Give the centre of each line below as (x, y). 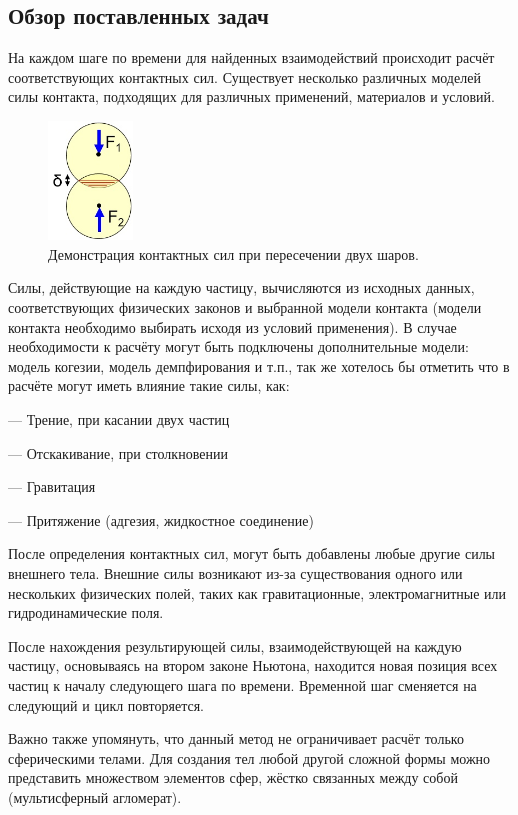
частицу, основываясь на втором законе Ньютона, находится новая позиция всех (253, 665)
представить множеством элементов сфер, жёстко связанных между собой (233, 777)
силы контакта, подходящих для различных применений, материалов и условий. (251, 96)
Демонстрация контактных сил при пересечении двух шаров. (233, 253)
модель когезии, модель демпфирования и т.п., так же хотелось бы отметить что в (259, 365)
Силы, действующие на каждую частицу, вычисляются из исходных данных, (241, 287)
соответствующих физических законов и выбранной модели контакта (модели (245, 307)
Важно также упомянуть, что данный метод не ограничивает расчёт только (236, 738)
